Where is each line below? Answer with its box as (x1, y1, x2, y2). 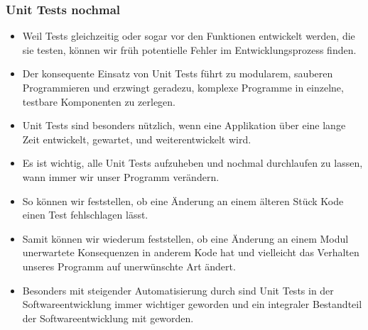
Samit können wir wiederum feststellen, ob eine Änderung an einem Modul (22, 231, 349, 246)
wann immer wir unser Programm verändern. (22, 169, 220, 184)
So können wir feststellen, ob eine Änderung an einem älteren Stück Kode (22, 193, 344, 208)
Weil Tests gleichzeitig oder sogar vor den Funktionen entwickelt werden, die (22, 28, 355, 43)
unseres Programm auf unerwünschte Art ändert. (22, 258, 236, 273)
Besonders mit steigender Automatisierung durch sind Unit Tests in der (22, 282, 334, 297)
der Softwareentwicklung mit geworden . (22, 310, 194, 325)
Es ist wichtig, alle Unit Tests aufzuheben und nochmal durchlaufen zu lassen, (22, 155, 363, 170)
